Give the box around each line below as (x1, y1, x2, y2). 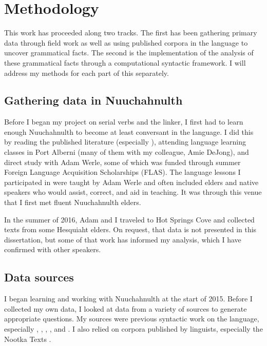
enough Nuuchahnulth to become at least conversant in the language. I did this (4, 126, 254, 137)
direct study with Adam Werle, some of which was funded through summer (4, 156, 241, 167)
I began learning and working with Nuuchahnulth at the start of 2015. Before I (4, 293, 253, 304)
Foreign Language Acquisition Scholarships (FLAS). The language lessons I (4, 167, 241, 177)
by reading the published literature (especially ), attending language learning (4, 136, 246, 147)
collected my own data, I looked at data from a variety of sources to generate (4, 303, 247, 314)
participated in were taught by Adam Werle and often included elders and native (4, 176, 259, 187)
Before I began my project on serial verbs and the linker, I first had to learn (4, 116, 243, 127)
